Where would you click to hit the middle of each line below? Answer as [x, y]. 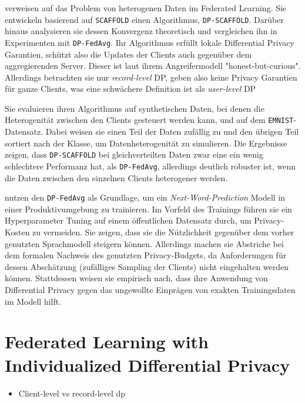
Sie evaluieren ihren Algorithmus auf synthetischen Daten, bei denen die [135, 108]
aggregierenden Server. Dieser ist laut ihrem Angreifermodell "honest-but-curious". [153, 66]
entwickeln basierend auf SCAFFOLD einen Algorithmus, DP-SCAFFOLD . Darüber [144, 19]
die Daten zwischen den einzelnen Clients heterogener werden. [116, 177]
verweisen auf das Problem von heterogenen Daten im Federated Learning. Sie [146, 8]
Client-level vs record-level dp [72, 393]
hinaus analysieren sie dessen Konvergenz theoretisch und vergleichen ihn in [141, 31]
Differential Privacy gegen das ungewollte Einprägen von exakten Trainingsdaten [150, 290]
